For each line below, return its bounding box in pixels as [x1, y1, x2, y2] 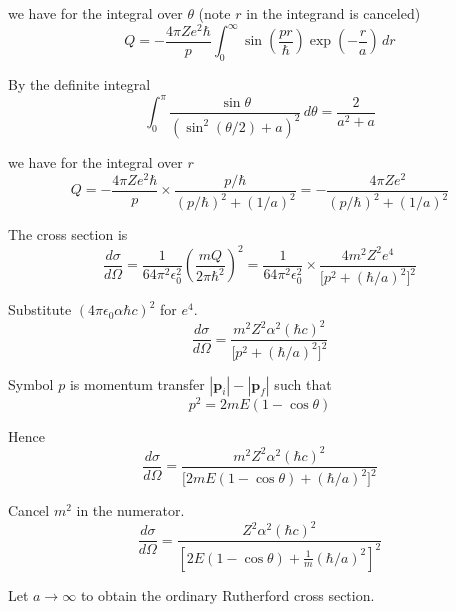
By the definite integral [8, 73, 151, 94]
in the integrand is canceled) [246, 3, 421, 23]
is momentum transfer [69, 373, 205, 394]
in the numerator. [76, 500, 185, 521]
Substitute [8, 299, 72, 320]
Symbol [8, 373, 54, 394]
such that [274, 373, 332, 394]
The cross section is [8, 224, 128, 245]
